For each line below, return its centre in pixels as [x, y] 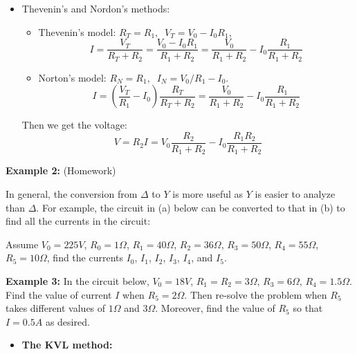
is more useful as [208, 194]
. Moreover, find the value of [215, 308]
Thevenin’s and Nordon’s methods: [96, 8]
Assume [22, 244]
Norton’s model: [72, 77]
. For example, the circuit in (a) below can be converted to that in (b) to [191, 207]
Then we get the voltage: [74, 125]
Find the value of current [59, 294]
